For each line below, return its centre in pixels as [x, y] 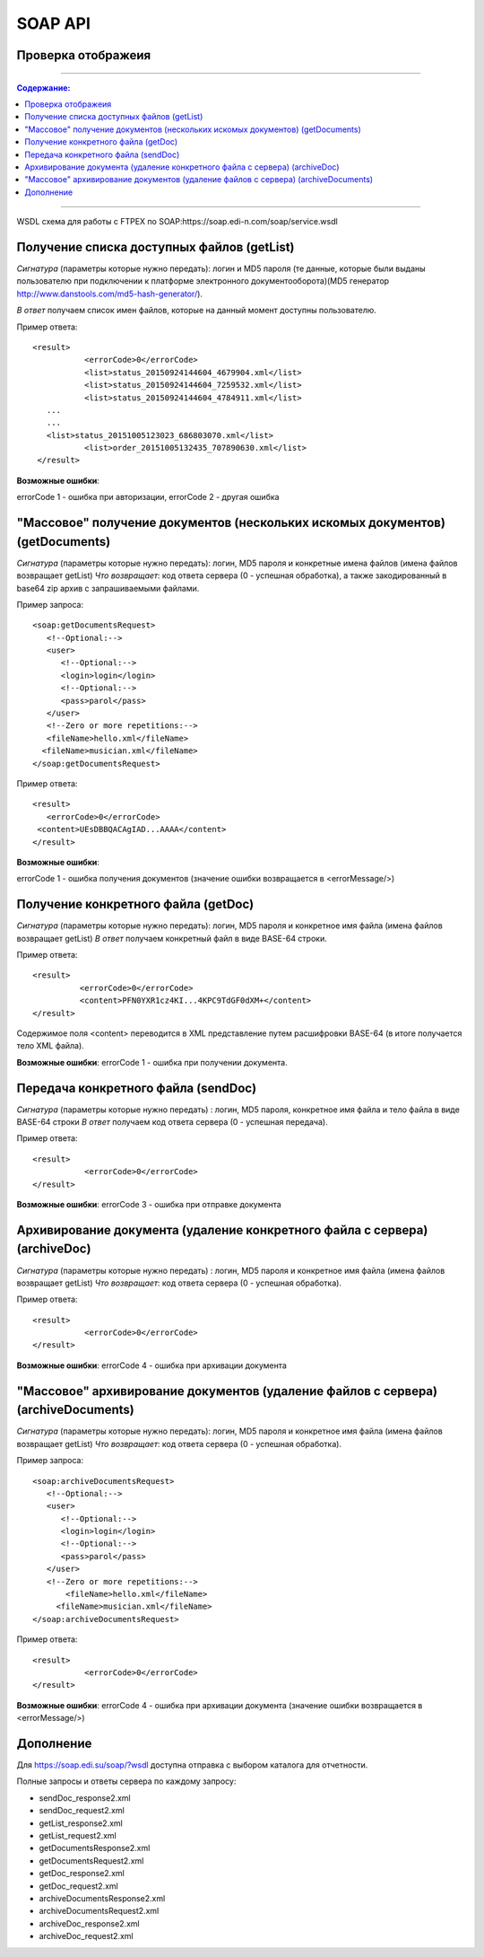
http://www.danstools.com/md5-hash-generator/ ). [110, 294]
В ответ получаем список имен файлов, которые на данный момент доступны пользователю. [196, 311]
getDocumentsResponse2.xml [95, 1848]
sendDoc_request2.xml [82, 1811]
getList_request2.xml [78, 1836]
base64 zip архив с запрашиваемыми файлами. [108, 588]
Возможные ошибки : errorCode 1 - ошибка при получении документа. [152, 1062]
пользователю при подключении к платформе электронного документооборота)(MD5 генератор [203, 281]
